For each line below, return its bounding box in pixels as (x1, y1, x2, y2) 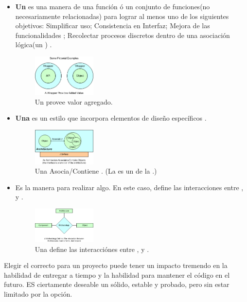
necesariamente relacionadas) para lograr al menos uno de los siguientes (15, 11, 229, 21)
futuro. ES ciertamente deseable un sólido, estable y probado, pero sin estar (4, 279, 229, 289)
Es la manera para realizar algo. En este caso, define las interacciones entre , (15, 182, 244, 192)
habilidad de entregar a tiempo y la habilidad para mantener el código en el (4, 269, 230, 280)
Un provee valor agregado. (35, 96, 113, 107)
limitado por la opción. (4, 288, 72, 299)
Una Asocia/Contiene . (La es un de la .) (35, 166, 157, 176)
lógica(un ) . (15, 39, 52, 50)
